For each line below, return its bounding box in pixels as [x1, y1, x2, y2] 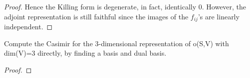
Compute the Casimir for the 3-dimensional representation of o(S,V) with [4, 38, 229, 48]
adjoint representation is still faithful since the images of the [4, 11, 189, 21]
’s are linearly [198, 11, 240, 21]
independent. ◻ [4, 21, 53, 32]
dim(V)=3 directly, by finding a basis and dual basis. [4, 48, 167, 58]
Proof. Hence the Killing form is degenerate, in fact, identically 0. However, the [4, 1, 247, 11]
